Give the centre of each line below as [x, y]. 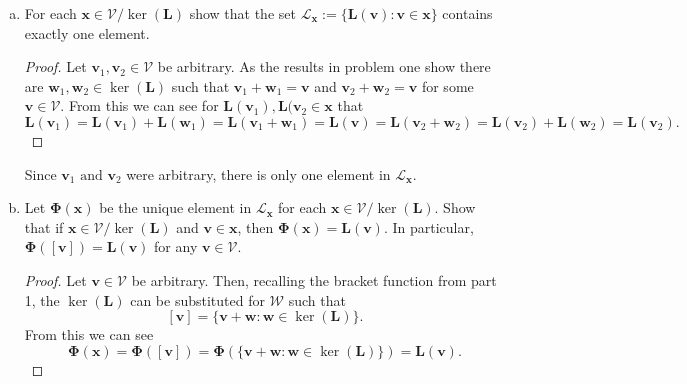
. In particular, [428, 226]
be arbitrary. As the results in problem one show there [324, 66]
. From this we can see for [139, 105]
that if [44, 226]
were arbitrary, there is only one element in [258, 173]
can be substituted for [197, 299]
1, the [42, 299]
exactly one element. [87, 32]
